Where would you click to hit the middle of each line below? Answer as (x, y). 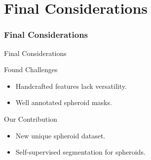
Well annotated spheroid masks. (64, 102)
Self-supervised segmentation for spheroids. (80, 152)
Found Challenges (31, 69)
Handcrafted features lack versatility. (71, 86)
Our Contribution (31, 119)
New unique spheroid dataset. (60, 135)
